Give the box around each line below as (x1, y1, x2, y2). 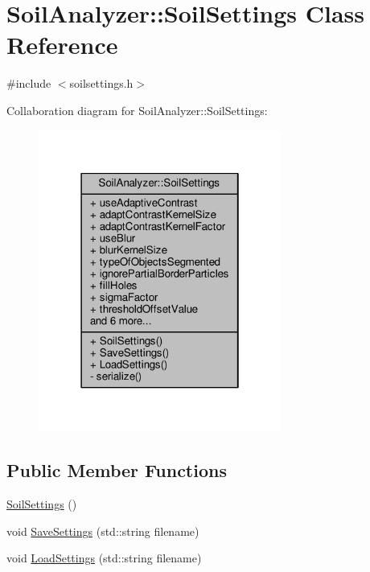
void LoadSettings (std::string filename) (6, 549, 202, 566)
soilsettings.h (69, 75, 134, 92)
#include (6, 75, 51, 92)
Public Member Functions (6, 458, 227, 483)
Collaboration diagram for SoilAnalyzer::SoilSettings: (6, 101, 268, 118)
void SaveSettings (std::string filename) (6, 522, 199, 539)
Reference (6, 28, 118, 61)
